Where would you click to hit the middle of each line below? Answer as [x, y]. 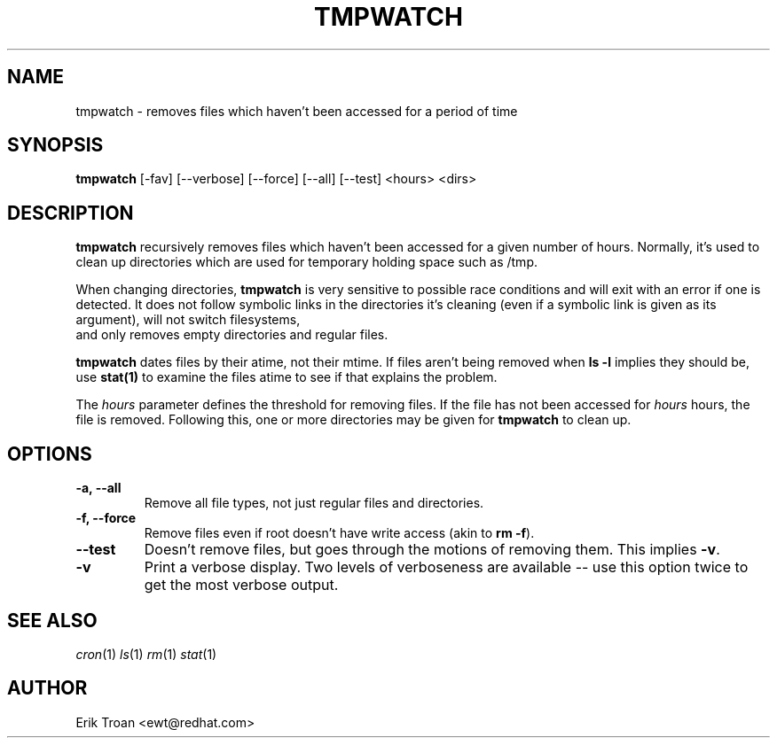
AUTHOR [47, 688]
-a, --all [98, 488]
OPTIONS [50, 454]
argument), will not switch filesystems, [188, 320]
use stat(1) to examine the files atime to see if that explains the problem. [286, 377]
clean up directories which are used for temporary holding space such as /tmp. [306, 262]
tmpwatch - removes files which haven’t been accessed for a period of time [297, 111]
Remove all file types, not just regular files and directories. [314, 503]
